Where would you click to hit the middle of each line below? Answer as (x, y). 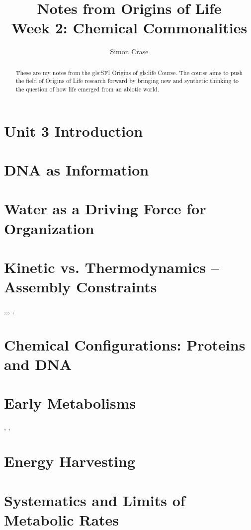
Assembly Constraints (81, 287)
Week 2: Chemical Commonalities (129, 28)
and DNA (38, 364)
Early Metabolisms (70, 403)
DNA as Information (77, 170)
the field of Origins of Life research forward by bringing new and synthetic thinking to (127, 81)
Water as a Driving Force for (105, 209)
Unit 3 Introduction (74, 131)
